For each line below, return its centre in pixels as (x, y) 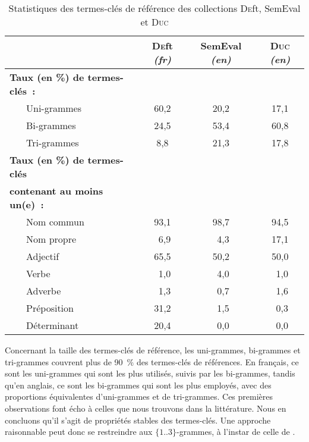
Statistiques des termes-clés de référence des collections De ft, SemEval (154, 8)
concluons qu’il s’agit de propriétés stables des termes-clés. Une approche (138, 420)
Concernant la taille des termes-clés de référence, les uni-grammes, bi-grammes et (153, 350)
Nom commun (55, 222)
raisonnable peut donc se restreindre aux (79, 432)
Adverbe (44, 291)
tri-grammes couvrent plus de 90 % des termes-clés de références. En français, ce (152, 361)
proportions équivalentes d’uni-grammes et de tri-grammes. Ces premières (139, 396)
